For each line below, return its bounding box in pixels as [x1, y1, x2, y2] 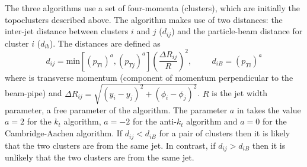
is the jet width [212, 87, 267, 99]
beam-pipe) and [5, 87, 62, 99]
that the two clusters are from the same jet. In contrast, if [5, 139, 216, 151]
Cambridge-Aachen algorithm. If [5, 127, 123, 139]
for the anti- [132, 115, 177, 127]
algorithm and [186, 115, 238, 127]
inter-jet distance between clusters [5, 25, 129, 37]
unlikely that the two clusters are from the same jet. [5, 150, 194, 163]
